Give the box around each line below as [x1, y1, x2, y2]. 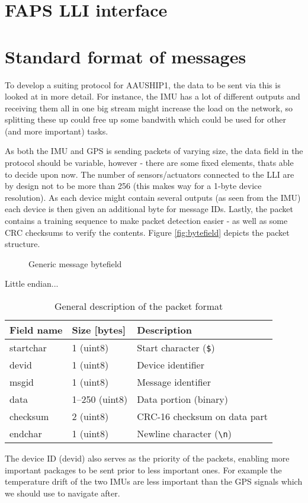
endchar [9, 427, 42, 440]
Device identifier [137, 358, 204, 371]
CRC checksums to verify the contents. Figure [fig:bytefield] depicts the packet [5, 226, 290, 238]
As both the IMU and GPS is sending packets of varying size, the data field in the [5, 145, 303, 157]
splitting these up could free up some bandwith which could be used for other [5, 113, 286, 126]
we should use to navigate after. [5, 486, 120, 499]
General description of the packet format [54, 299, 223, 313]
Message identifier [137, 375, 211, 389]
